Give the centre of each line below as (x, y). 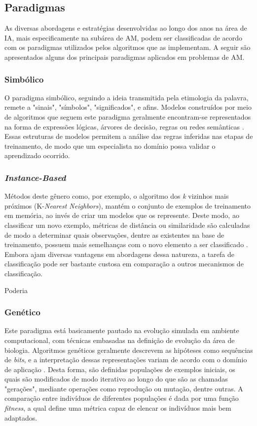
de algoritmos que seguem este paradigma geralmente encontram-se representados (128, 116)
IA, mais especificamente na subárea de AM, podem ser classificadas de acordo (124, 37)
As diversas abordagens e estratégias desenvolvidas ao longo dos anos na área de (126, 28)
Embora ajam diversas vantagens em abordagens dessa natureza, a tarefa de (119, 254)
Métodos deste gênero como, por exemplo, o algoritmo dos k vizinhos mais (117, 196)
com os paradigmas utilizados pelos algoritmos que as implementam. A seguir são (128, 47)
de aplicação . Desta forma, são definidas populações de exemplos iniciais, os (120, 369)
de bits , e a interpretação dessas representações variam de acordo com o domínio (126, 360)
